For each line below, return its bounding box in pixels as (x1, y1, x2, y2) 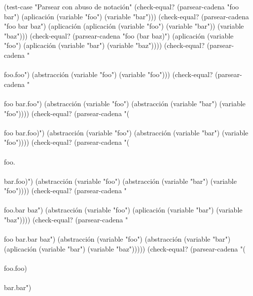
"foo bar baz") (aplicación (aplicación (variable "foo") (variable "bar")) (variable (4, 21, 244, 31)
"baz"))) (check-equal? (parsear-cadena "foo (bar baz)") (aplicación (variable (4, 30, 234, 41)
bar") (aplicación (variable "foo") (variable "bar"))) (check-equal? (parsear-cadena (4, 11, 249, 21)
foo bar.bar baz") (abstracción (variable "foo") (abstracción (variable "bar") (4, 234, 231, 244)
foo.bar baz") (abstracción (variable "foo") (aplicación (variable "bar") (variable (4, 205, 243, 215)
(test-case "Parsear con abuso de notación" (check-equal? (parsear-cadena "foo (4, 1, 239, 11)
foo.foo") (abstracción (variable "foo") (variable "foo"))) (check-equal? (4, 69, 213, 80)
